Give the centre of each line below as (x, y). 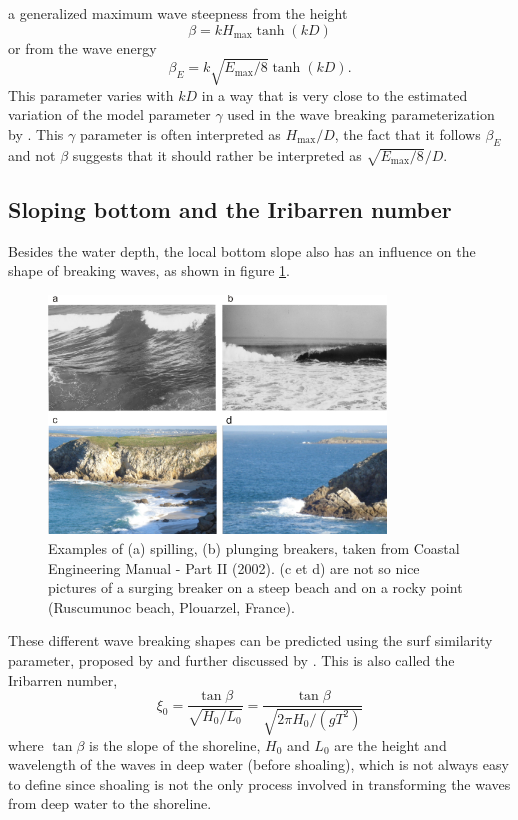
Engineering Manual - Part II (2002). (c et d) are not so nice (234, 567)
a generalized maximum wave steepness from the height (178, 13)
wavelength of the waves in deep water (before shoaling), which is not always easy (258, 764)
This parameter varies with (91, 94)
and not (32, 154)
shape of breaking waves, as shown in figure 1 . (149, 270)
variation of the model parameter (109, 114)
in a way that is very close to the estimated (334, 94)
